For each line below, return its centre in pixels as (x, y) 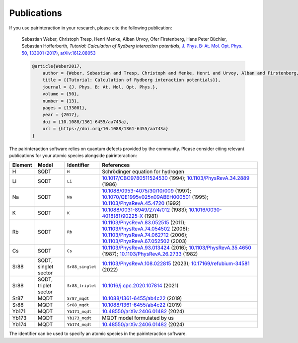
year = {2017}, (61, 115)
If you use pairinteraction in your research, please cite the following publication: (91, 28)
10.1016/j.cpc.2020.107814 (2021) (140, 286)
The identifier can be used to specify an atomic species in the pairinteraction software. (98, 334)
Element (22, 165)
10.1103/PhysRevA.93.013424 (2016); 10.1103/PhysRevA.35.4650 (177, 248)
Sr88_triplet (82, 286)
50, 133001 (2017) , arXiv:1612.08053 (59, 53)
